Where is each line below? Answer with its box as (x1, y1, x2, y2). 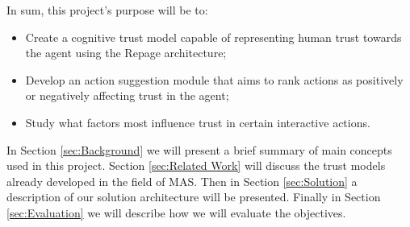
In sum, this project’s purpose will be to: (6, 2, 208, 18)
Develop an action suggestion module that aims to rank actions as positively (25, 71, 404, 88)
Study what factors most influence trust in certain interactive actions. (25, 113, 370, 130)
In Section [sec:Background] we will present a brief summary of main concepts (6, 141, 392, 158)
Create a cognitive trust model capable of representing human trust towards (25, 28, 402, 45)
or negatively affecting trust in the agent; (25, 87, 229, 104)
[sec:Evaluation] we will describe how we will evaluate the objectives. (6, 204, 346, 221)
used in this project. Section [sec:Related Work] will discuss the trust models (6, 157, 386, 174)
